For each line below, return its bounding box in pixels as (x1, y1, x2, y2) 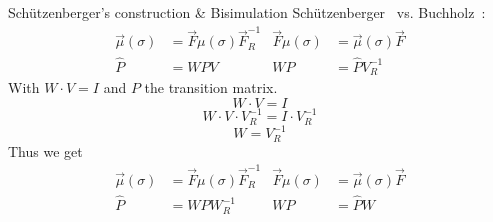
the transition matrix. (144, 77, 278, 98)
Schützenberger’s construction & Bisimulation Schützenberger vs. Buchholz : (8, 2, 486, 22)
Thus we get (8, 140, 83, 161)
